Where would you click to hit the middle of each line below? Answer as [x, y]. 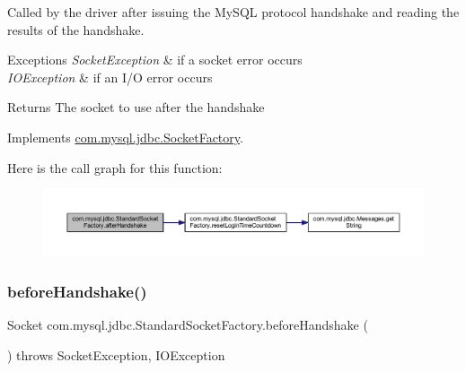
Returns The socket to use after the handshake [136, 107]
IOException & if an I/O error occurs [110, 77]
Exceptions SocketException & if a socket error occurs [155, 60]
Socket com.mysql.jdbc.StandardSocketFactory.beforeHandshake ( [188, 324]
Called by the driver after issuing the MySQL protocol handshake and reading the [233, 12]
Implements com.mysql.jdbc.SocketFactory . [125, 137]
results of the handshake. [76, 29]
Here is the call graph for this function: [115, 167]
